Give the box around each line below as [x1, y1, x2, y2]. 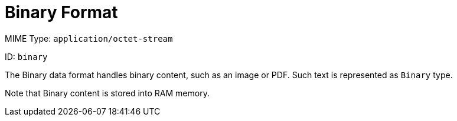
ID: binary [5, 51, 48, 62]
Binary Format [5, 2, 118, 22]
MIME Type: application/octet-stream [5, 33, 173, 43]
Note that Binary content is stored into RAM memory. [5, 88, 210, 98]
